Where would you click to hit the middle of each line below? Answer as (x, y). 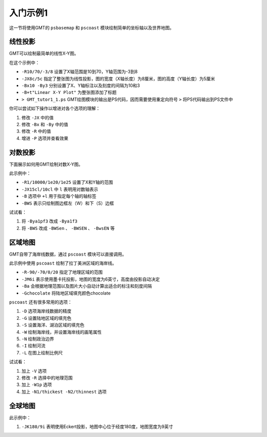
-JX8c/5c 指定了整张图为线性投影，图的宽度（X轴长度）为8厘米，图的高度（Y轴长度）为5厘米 (118, 79)
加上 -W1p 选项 (37, 385)
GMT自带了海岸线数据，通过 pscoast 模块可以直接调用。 (68, 254)
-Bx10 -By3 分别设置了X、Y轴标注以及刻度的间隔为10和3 (81, 86)
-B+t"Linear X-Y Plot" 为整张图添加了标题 (69, 92)
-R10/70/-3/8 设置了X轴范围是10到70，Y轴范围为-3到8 (80, 72)
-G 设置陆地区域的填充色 (46, 318)
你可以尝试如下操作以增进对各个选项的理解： (55, 108)
